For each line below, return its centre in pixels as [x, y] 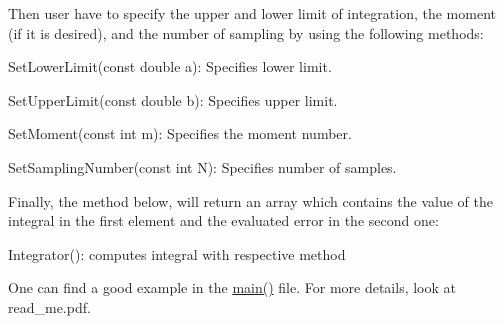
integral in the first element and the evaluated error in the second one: [223, 220]
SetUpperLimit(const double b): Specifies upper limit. [173, 99]
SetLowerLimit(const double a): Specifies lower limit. [170, 66]
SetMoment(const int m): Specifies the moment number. [180, 133]
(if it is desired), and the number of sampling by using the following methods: [246, 32]
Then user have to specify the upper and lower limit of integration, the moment [252, 13]
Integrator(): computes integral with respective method [177, 253]
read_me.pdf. [49, 306]
